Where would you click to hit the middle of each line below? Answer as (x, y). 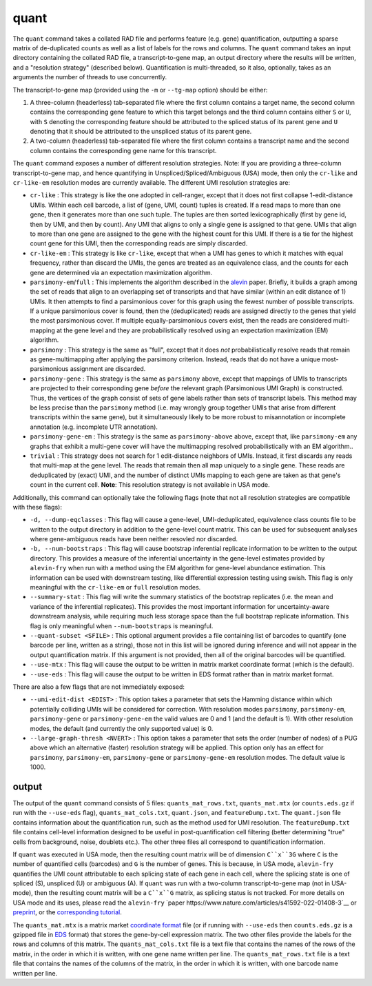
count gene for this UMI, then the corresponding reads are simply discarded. (139, 243)
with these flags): (37, 507)
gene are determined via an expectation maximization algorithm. (121, 272)
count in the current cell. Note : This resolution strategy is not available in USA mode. (150, 485)
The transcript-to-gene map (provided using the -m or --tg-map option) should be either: (140, 90)
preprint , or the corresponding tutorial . (67, 912)
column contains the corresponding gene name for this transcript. (123, 150)
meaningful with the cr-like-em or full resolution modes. (115, 587)
